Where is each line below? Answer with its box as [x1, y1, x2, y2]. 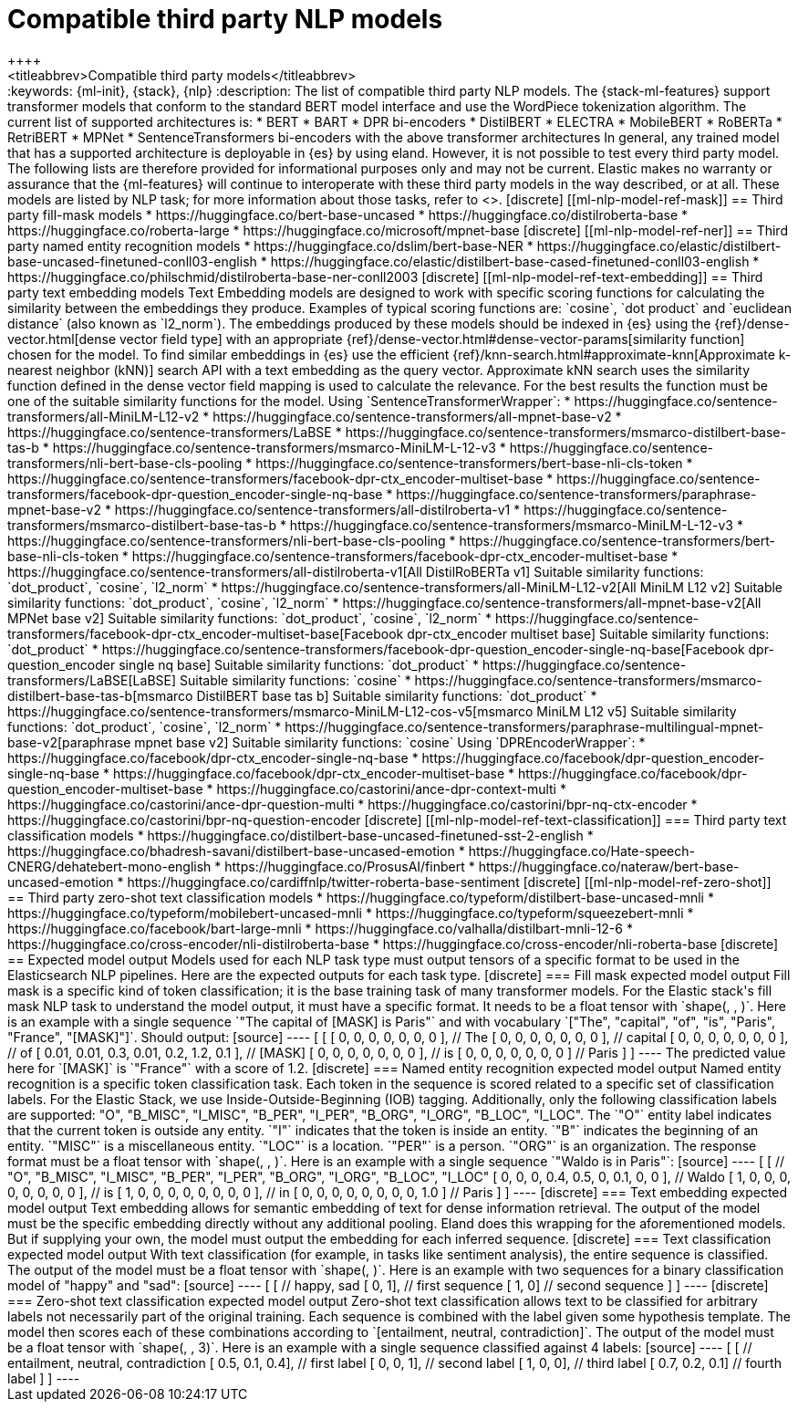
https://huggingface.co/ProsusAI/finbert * [224, 858, 475, 874]
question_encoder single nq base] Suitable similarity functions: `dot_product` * [7, 656, 480, 673]
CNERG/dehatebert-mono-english [7, 858, 212, 874]
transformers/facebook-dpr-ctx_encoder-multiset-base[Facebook [7, 625, 404, 642]
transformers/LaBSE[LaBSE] [7, 672, 177, 688]
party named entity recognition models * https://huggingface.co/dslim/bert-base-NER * [7, 237, 534, 254]
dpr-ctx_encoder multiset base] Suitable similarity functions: [407, 625, 770, 642]
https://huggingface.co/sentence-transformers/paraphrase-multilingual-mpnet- [285, 718, 764, 735]
